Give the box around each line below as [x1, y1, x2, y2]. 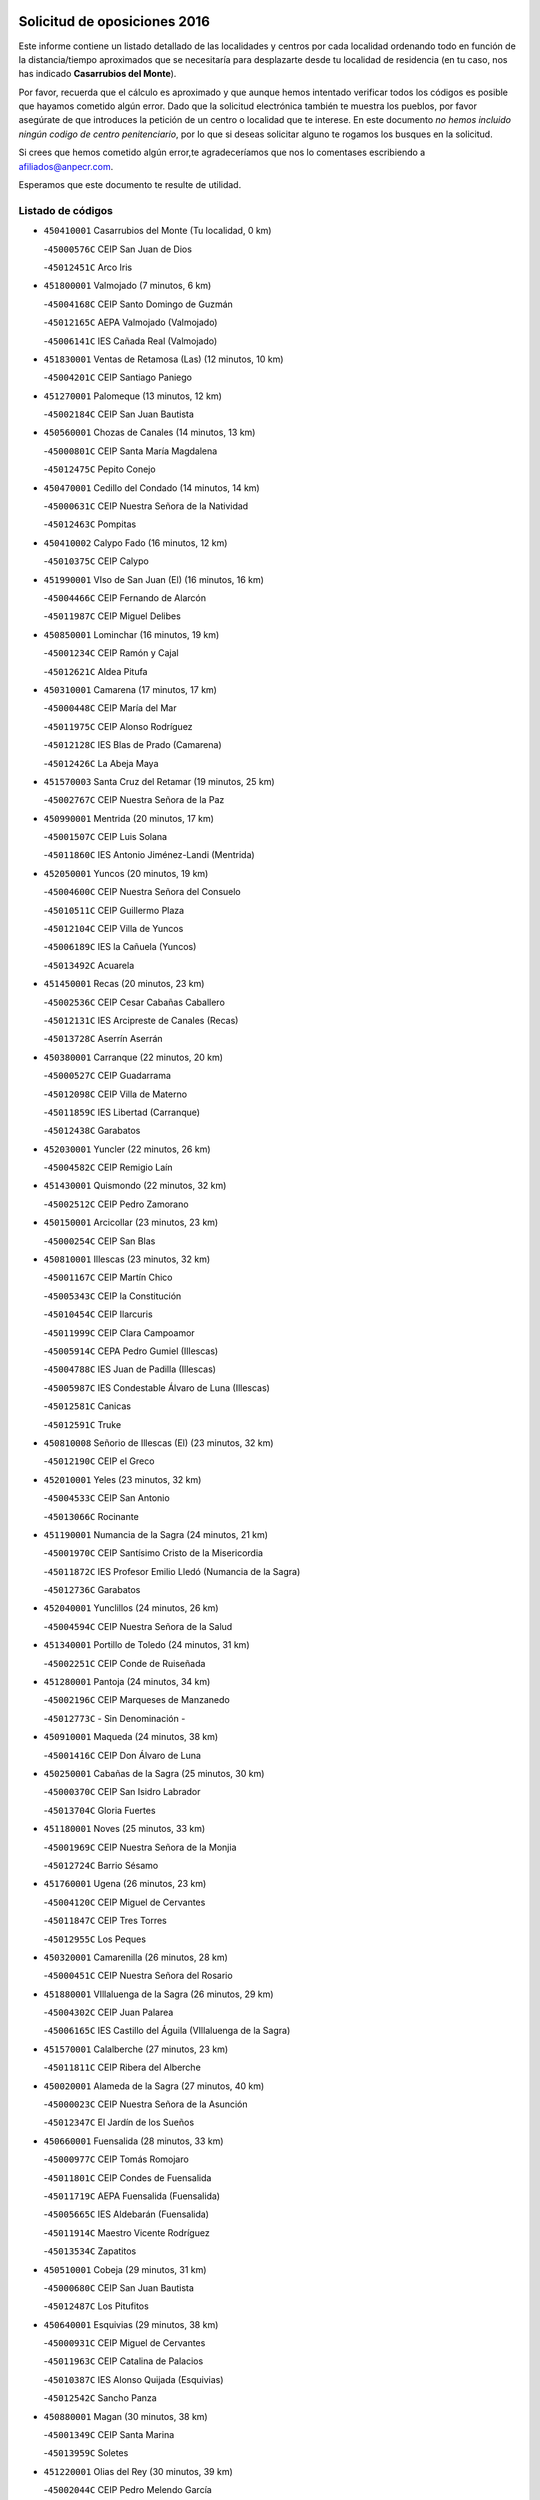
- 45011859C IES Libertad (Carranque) [43, 1106, 200, 1118]
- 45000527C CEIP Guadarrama [43, 1070, 172, 1082]
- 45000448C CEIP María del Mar [43, 702, 177, 714]
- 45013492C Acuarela [43, 959, 135, 971]
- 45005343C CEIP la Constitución [43, 1290, 182, 1302]
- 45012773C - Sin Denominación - [43, 1712, 186, 1724]
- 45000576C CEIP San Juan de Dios [43, 243, 192, 255]
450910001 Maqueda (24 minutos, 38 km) [43, 1731, 219, 1743]
